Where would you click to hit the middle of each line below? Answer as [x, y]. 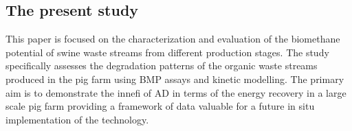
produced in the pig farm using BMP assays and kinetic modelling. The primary [175, 79]
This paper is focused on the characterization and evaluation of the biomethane [173, 39]
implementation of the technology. [77, 119]
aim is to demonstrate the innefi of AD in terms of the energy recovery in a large [176, 92]
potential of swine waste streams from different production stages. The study [167, 52]
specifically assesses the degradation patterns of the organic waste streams [162, 65]
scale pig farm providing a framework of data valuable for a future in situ [160, 106]
